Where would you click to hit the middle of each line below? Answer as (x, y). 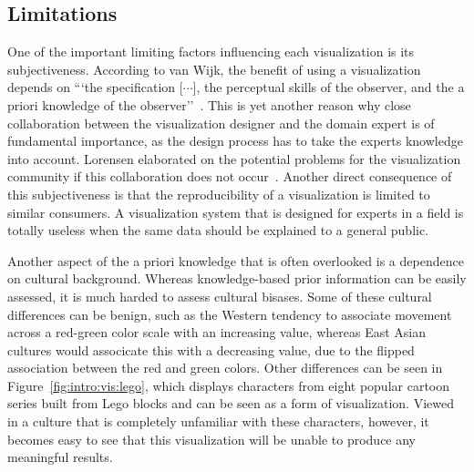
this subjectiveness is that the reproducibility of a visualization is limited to (219, 194)
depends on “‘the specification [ (95, 87)
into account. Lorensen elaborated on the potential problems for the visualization (234, 158)
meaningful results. (60, 457)
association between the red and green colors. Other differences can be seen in (225, 368)
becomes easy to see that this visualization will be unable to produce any (212, 439)
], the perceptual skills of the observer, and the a (329, 87)
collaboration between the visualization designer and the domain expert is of (221, 123)
